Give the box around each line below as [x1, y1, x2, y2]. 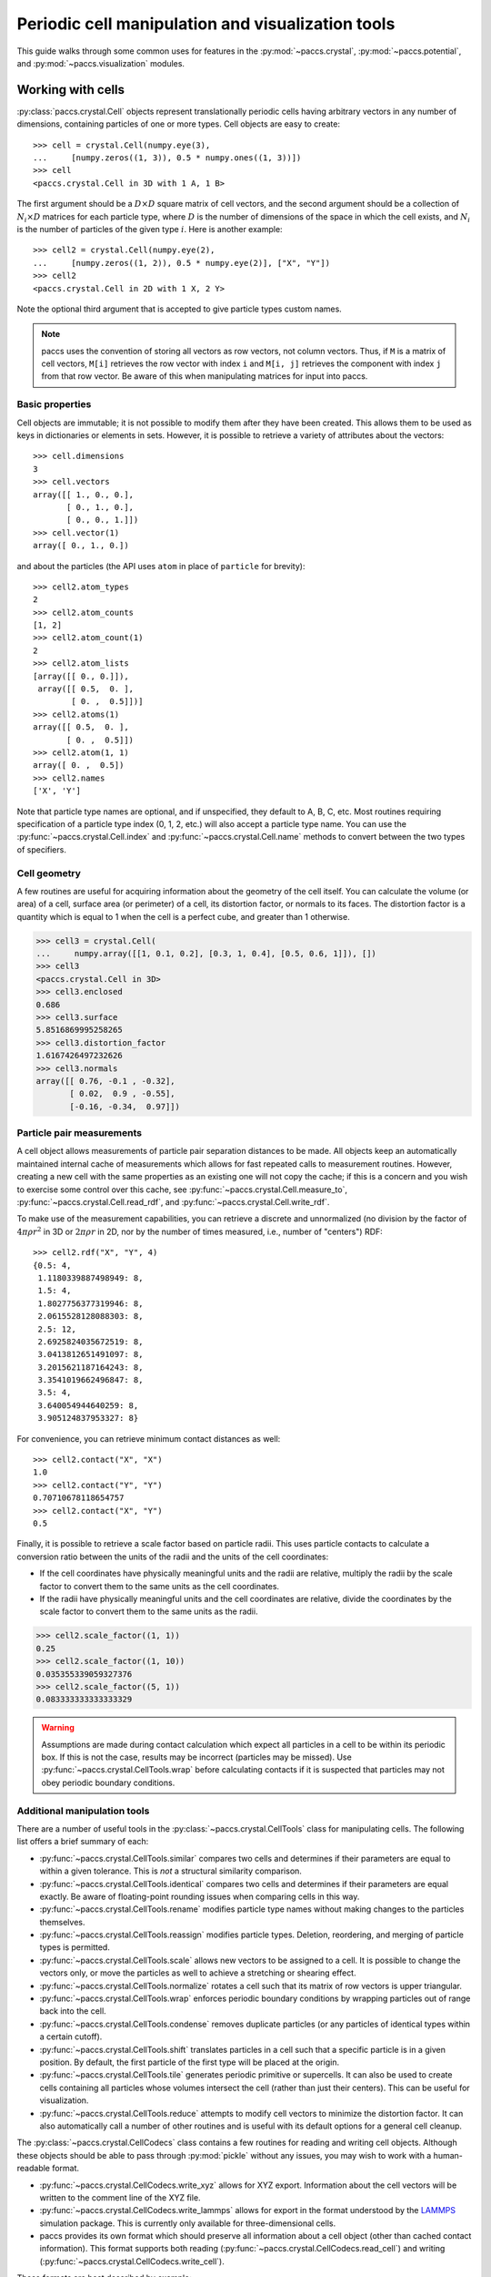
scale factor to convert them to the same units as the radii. [39, 1606, 258, 1617]
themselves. [39, 1916, 85, 1927]
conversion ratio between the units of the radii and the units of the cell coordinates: [16, 1551, 329, 1562]
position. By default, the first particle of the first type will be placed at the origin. [39, 2057, 340, 2068]
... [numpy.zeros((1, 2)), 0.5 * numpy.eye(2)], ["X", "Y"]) [33, 258, 331, 268]
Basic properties [16, 398, 92, 411]
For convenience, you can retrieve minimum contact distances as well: [16, 1433, 281, 1444]
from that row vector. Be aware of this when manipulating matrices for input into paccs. [41, 371, 368, 382]
